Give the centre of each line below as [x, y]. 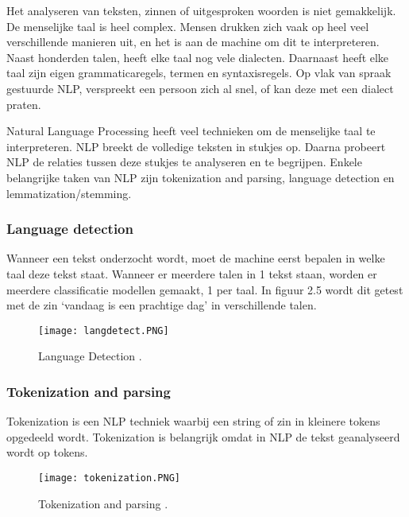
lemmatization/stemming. [69, 193]
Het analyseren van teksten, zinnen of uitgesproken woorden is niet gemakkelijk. [201, 10]
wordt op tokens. [47, 452]
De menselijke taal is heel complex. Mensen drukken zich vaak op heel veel [188, 26]
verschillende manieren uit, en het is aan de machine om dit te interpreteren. [193, 42]
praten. [24, 104]
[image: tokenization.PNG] [109, 478]
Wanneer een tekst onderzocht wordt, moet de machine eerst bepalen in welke [196, 258]
